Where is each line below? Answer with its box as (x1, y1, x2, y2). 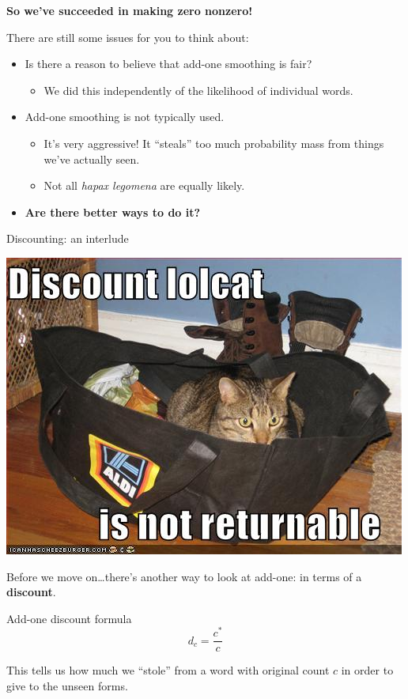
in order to (341, 662, 394, 678)
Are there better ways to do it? (25, 203, 201, 220)
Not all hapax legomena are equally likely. (43, 177, 245, 194)
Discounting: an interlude (6, 230, 129, 247)
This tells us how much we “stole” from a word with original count (6, 662, 330, 678)
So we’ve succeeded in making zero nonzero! (6, 2, 253, 18)
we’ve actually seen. (43, 150, 140, 167)
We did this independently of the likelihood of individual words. (43, 81, 353, 98)
